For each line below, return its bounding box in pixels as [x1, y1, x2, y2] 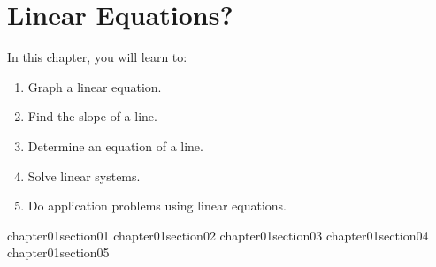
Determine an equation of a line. [27, 136, 203, 155]
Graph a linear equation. [27, 77, 162, 95]
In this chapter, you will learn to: [7, 48, 187, 66]
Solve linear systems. [27, 166, 141, 185]
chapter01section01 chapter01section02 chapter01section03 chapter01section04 [7, 225, 429, 244]
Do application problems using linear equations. [27, 196, 287, 215]
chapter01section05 [7, 243, 110, 262]
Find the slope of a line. [27, 107, 157, 126]
